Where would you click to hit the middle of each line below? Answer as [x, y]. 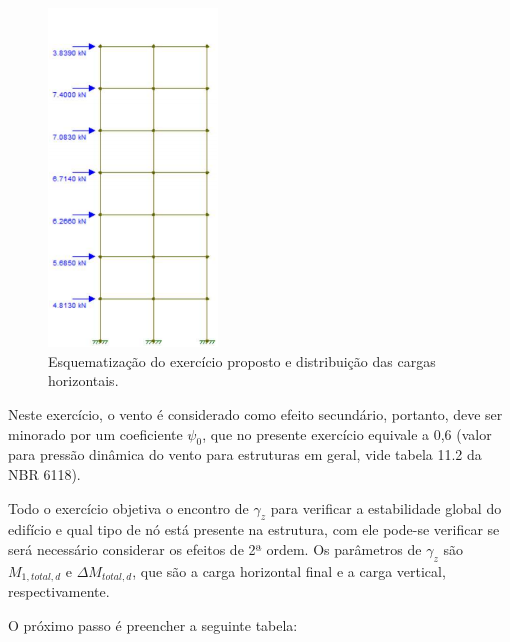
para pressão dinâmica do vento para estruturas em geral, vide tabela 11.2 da [245, 454]
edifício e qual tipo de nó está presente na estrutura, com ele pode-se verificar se [254, 529]
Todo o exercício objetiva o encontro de [128, 507]
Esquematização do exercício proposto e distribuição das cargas [242, 360]
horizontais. [83, 380]
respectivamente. [59, 591]
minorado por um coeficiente [95, 433]
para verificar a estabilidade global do [386, 507]
